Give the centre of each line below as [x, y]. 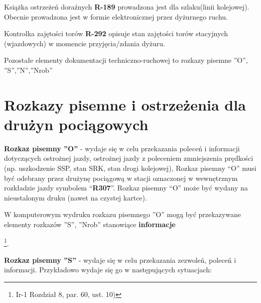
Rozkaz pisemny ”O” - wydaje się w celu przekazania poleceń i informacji [122, 148]
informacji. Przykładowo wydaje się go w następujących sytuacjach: [108, 270]
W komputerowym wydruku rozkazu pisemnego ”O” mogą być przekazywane [122, 214]
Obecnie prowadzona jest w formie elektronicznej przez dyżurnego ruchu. [116, 16]
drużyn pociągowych [76, 124]
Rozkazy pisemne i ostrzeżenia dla [125, 104]
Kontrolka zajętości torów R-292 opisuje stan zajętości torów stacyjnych [116, 33]
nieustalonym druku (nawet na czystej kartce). [76, 197]
